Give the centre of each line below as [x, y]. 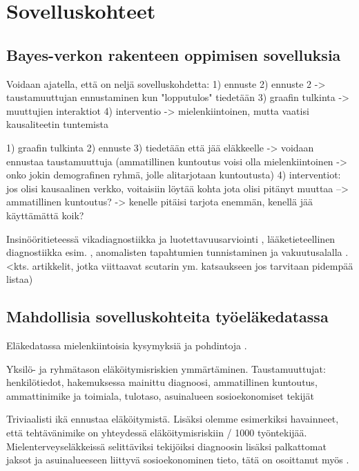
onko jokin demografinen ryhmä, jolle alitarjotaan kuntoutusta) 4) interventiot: [174, 175]
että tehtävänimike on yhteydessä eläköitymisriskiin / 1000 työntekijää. [157, 433]
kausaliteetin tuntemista [57, 124]
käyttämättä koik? [45, 215]
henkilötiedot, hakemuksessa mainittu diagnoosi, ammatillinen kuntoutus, [162, 382]
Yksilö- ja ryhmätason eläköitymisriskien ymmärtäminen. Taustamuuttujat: [166, 368]
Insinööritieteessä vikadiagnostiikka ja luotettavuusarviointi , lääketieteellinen [171, 238]
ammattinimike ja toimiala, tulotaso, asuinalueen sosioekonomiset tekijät [161, 395]
